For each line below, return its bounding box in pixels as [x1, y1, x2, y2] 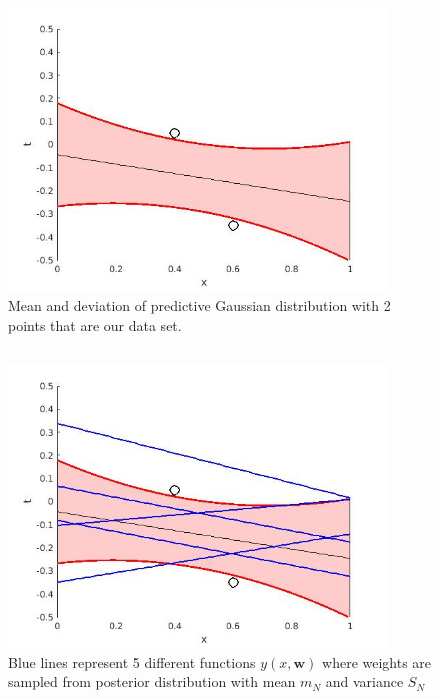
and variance [325, 671, 404, 692]
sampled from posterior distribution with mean [8, 671, 296, 692]
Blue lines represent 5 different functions [8, 651, 256, 672]
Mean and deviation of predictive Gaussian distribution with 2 [8, 295, 391, 316]
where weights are [322, 651, 432, 672]
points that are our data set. [8, 314, 182, 335]
